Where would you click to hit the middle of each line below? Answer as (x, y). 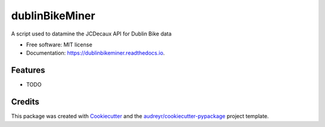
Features (28, 70)
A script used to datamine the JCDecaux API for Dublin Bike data (91, 34)
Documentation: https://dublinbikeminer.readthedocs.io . (95, 53)
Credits (25, 102)
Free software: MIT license (59, 45)
